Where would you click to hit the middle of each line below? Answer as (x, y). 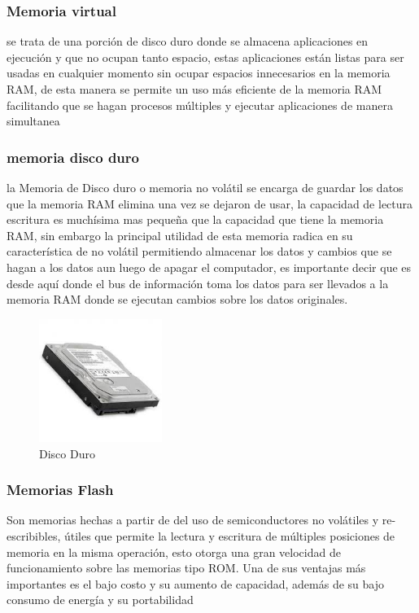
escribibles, (34, 535)
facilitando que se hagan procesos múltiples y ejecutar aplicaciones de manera (200, 105)
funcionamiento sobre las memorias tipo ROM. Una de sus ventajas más (186, 568)
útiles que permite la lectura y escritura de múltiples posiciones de (229, 535)
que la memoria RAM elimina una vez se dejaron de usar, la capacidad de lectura (210, 203)
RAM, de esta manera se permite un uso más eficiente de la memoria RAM (194, 89)
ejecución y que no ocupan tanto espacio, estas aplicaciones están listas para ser (205, 57)
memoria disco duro (73, 157)
